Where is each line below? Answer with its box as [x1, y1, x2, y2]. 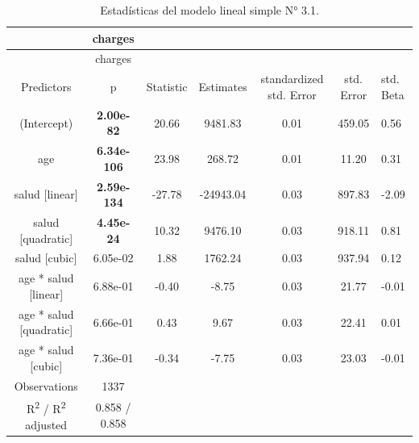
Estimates [198, 78, 247, 95]
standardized [260, 70, 324, 87]
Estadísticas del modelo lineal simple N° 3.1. [100, 2, 319, 18]
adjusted [25, 416, 68, 433]
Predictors [20, 78, 72, 95]
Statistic [146, 78, 188, 95]
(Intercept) [19, 114, 73, 131]
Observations [14, 377, 78, 394]
